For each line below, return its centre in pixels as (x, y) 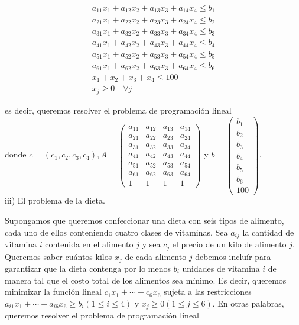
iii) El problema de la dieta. (55, 200)
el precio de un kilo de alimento (229, 244)
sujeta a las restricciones (208, 292)
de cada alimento (156, 256)
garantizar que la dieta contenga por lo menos (88, 268)
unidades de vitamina (221, 268)
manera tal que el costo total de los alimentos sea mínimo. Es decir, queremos (146, 280)
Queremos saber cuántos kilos (58, 256)
